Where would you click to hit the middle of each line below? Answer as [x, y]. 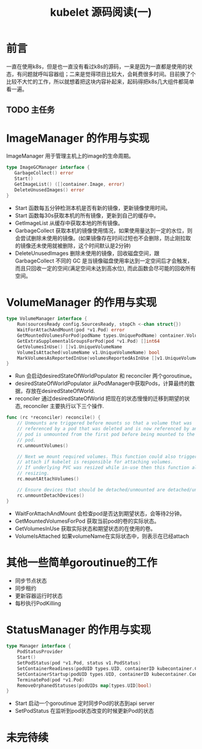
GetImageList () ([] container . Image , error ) [69, 184]
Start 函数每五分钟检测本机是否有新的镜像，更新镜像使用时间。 [93, 208]
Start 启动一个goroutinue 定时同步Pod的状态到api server [85, 703]
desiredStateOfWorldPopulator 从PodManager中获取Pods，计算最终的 [102, 383]
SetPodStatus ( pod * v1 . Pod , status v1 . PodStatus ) [79, 663]
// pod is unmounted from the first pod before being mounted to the [106, 434]
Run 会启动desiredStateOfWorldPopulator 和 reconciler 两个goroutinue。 [105, 376]
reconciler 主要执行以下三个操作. [63, 406]
